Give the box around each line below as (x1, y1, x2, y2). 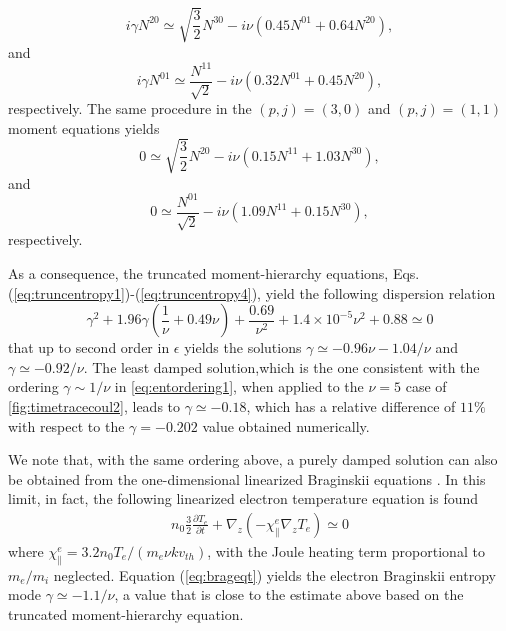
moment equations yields (8, 117, 160, 138)
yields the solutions (184, 337, 302, 358)
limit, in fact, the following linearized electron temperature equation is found (8, 488, 479, 509)
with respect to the (8, 415, 125, 436)
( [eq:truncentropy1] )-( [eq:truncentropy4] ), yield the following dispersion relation (8, 282, 496, 303)
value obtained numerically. (202, 415, 370, 436)
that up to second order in (8, 337, 170, 358)
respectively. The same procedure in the (8, 98, 252, 119)
